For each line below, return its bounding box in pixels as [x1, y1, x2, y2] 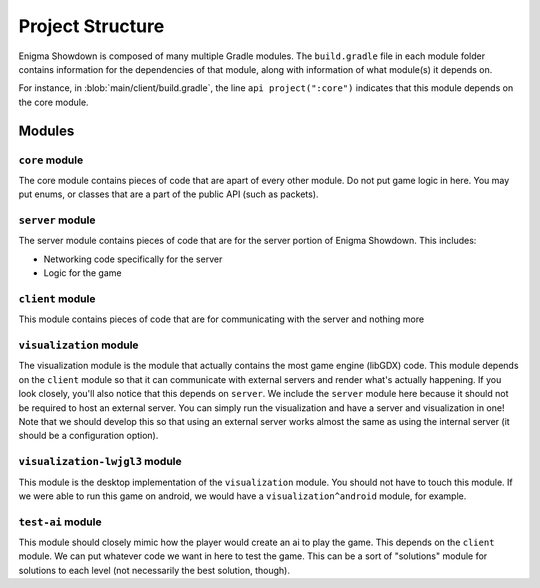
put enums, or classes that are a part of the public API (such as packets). [18, 188, 319, 200]
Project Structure [18, 15, 165, 37]
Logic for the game [43, 267, 122, 279]
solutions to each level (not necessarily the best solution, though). [18, 564, 290, 576]
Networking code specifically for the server [43, 253, 223, 265]
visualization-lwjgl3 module [18, 455, 182, 469]
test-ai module [18, 515, 102, 529]
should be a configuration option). [18, 430, 159, 442]
